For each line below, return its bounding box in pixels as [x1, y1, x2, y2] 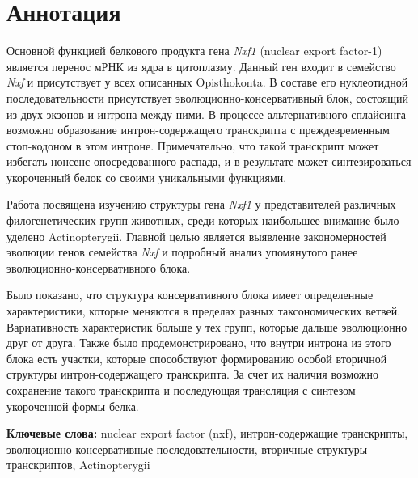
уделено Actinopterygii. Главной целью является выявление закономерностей [6, 227, 386, 244]
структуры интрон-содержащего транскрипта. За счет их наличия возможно [6, 366, 378, 383]
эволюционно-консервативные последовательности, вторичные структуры [6, 440, 368, 457]
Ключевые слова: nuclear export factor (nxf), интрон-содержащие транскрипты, [6, 425, 408, 442]
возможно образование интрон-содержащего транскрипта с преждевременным [6, 121, 390, 138]
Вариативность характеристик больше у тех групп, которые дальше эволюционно [6, 318, 407, 335]
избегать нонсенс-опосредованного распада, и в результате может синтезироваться [6, 153, 412, 170]
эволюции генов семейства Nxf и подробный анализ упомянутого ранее [6, 243, 358, 260]
